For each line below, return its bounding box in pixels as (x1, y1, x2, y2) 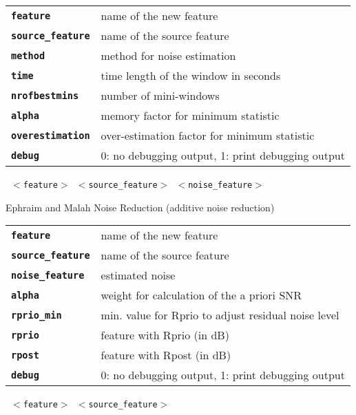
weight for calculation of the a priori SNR (101, 287, 302, 304)
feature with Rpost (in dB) (101, 347, 231, 363)
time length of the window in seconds (101, 67, 281, 83)
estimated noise (101, 267, 176, 284)
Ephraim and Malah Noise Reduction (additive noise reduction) (6, 200, 275, 214)
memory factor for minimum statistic (101, 107, 280, 123)
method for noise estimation (101, 47, 236, 63)
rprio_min (11, 309, 62, 321)
